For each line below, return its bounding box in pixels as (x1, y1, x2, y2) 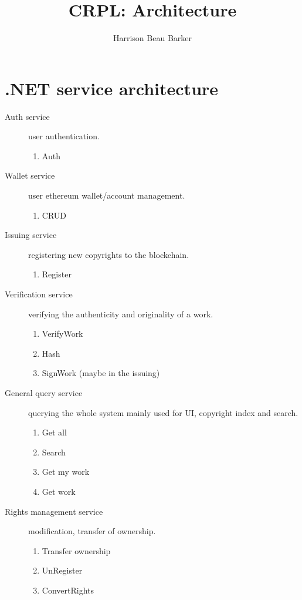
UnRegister (42, 564, 83, 576)
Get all (42, 426, 67, 438)
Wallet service (5, 169, 55, 182)
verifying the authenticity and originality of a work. (28, 307, 213, 320)
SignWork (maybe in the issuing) (42, 367, 160, 379)
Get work (42, 485, 76, 497)
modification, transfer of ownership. (28, 525, 156, 537)
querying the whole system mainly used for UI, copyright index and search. (28, 406, 298, 418)
